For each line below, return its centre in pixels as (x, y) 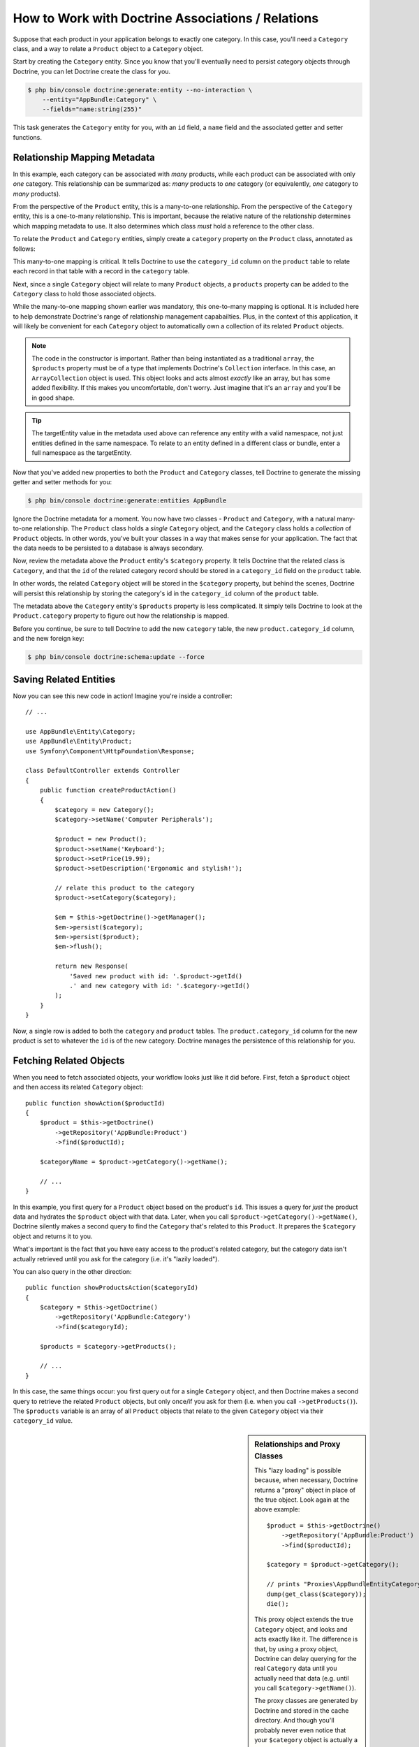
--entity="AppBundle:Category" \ (100, 100)
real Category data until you (296, 1668)
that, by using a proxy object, (296, 1648)
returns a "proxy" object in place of (305, 1490)
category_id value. (43, 1421)
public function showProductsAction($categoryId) (112, 1288)
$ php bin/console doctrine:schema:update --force (116, 657)
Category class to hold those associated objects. (84, 294)
